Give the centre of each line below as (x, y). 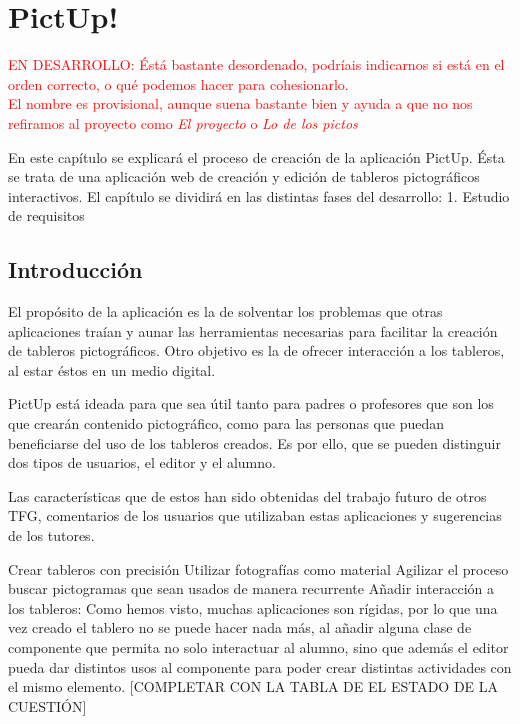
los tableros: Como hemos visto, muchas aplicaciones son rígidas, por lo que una (253, 607)
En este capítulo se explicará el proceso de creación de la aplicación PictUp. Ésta (256, 156)
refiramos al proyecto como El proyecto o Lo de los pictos (183, 122)
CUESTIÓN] (47, 705)
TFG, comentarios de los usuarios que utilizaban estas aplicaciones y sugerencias (255, 515)
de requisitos (46, 215)
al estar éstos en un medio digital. (112, 369)
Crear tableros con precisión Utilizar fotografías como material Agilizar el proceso (258, 568)
